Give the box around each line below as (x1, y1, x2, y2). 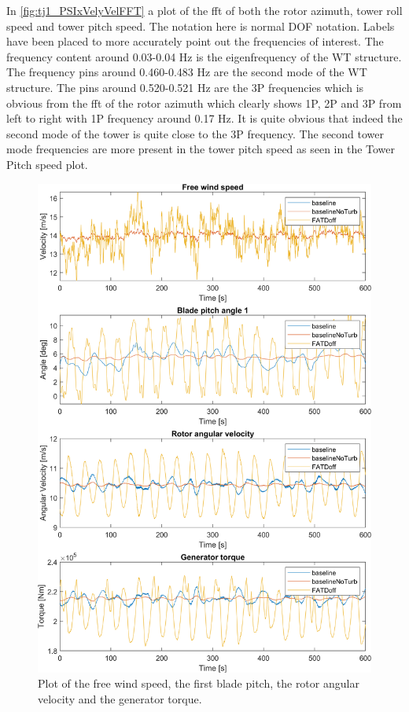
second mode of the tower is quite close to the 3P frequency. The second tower (6, 125, 385, 141)
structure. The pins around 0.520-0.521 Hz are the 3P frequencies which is (6, 79, 364, 95)
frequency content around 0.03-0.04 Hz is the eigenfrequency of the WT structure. (6, 48, 402, 64)
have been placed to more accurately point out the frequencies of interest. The (6, 33, 384, 50)
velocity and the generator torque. (38, 690, 202, 706)
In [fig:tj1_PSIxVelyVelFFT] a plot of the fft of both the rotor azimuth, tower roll (6, 2, 403, 18)
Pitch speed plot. (6, 156, 88, 172)
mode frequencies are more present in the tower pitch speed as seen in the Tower (6, 141, 396, 157)
